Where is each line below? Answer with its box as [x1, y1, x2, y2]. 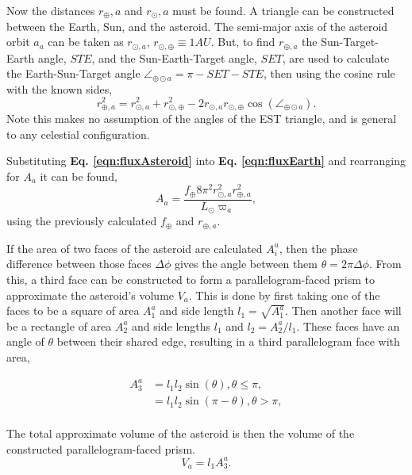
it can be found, [40, 167, 117, 184]
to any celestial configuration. [6, 125, 150, 142]
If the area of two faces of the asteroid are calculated [6, 239, 263, 256]
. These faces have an [296, 317, 400, 334]
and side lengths [132, 317, 211, 334]
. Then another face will [285, 302, 402, 319]
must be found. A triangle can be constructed [172, 2, 395, 18]
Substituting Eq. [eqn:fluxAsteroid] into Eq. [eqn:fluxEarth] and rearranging [6, 152, 406, 169]
